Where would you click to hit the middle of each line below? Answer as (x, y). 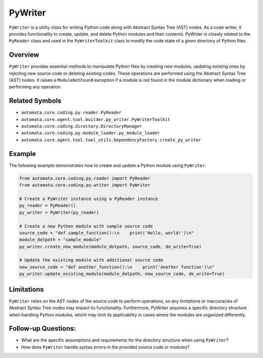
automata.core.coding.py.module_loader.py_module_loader (91, 133)
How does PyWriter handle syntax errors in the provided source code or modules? (105, 347)
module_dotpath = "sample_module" (60, 240)
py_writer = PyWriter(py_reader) (59, 212)
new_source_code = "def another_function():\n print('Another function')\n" (117, 267)
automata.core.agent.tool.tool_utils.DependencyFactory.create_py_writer (111, 140)
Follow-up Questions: (43, 328)
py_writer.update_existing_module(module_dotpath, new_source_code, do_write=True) (122, 274)
